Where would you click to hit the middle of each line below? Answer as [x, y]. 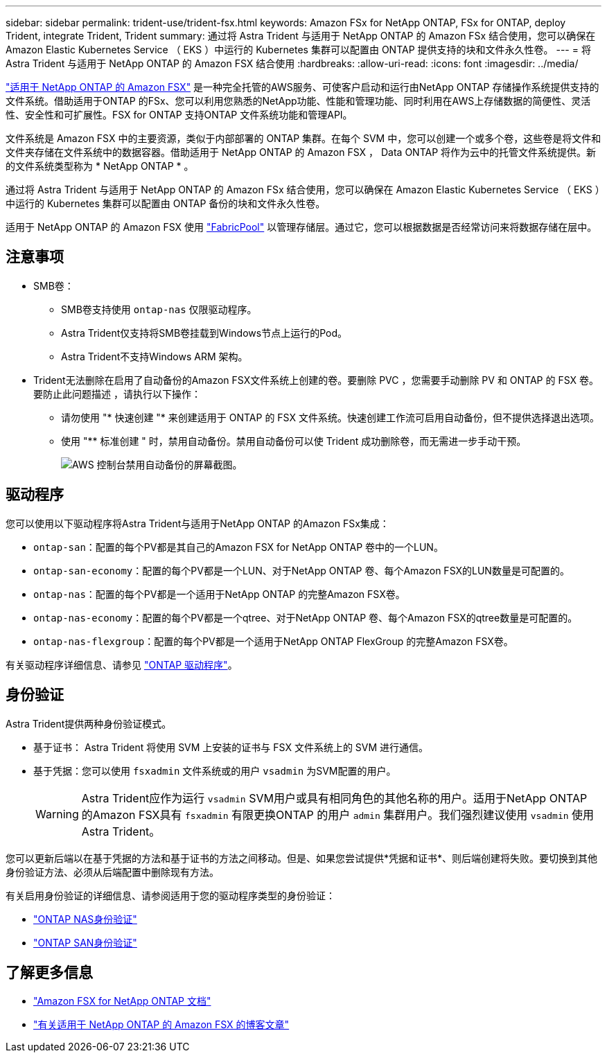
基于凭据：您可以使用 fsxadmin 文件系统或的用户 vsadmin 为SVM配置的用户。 [215, 770]
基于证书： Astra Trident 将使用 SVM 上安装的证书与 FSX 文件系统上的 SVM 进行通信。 [231, 747]
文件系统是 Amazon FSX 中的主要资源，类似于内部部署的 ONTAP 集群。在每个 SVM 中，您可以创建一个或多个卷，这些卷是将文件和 [303, 138]
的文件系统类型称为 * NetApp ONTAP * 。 [100, 166]
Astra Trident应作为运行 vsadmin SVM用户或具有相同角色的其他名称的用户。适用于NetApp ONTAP [334, 798]
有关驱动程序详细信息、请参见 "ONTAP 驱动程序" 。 [122, 664]
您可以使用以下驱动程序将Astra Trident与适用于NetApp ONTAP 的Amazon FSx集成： [197, 523]
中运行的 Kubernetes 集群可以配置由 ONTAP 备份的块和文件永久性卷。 [166, 203]
